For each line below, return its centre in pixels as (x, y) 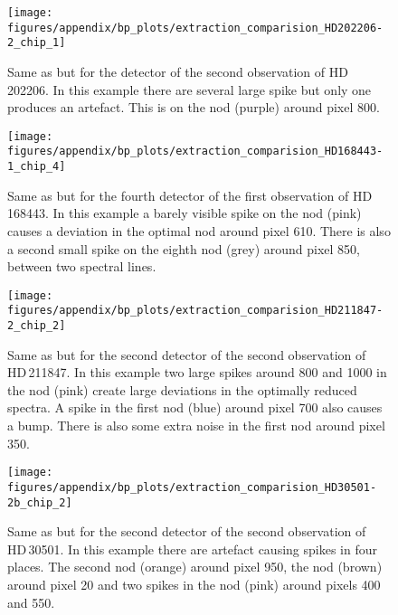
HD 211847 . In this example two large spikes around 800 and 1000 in (197, 372)
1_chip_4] (37, 167)
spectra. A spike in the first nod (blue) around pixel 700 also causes (195, 407)
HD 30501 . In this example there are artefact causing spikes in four (192, 549)
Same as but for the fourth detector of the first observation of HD (190, 195)
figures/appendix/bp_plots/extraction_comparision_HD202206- (195, 28)
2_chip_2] (37, 326)
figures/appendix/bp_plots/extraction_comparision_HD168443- (195, 151)
